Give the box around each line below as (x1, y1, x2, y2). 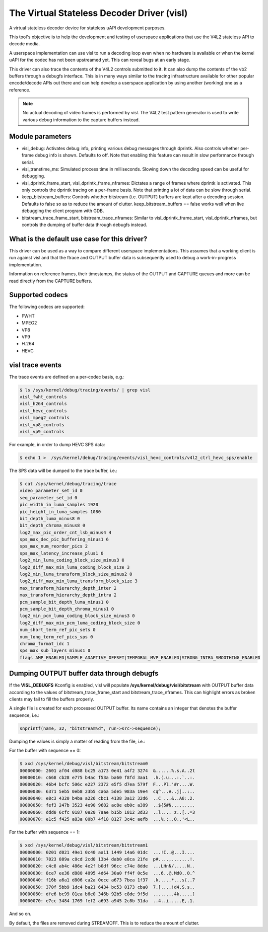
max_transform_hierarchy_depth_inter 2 (19, 585, 117, 591)
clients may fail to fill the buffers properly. (9, 696, 94, 702)
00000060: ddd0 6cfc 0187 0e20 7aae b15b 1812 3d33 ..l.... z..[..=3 (19, 809, 196, 815)
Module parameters (9, 132, 72, 141)
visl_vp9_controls (19, 429, 65, 434)
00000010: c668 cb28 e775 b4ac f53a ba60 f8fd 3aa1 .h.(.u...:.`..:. (19, 775, 196, 780)
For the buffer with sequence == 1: (9, 829, 80, 835)
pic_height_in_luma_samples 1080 (19, 509, 101, 514)
